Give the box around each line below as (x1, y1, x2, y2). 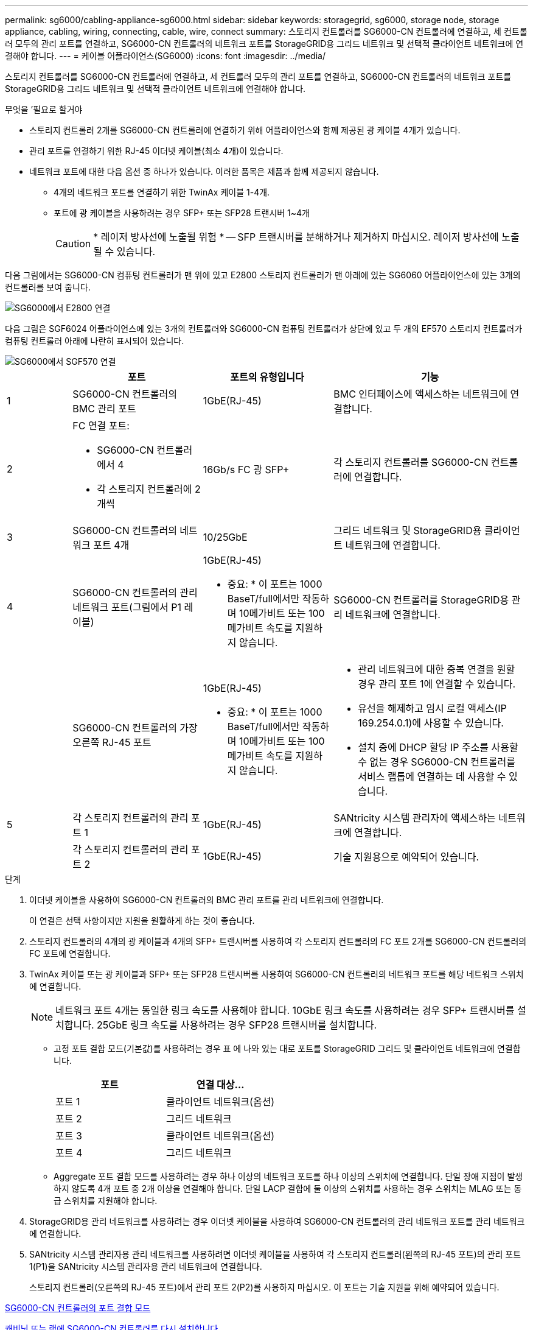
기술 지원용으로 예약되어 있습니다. (333, 851, 479, 863)
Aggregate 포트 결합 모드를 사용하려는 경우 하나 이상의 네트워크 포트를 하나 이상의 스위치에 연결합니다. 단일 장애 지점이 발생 (54, 1171, 523, 1181)
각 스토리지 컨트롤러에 (97, 483, 192, 495)
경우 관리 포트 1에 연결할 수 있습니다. (358, 678, 516, 690)
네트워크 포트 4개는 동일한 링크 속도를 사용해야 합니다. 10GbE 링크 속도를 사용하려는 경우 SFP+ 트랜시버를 (55, 1004, 515, 1016)
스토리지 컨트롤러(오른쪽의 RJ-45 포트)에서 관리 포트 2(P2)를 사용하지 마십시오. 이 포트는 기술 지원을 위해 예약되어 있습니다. (29, 1282, 500, 1292)
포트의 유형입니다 (230, 371, 304, 383)
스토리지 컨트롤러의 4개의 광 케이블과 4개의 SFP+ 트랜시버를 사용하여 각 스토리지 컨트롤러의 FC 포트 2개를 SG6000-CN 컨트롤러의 (29, 936, 527, 946)
